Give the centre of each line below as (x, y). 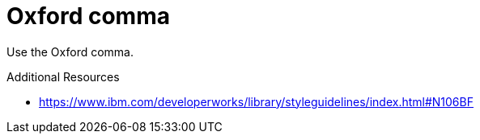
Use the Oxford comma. (70, 51)
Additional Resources (63, 76)
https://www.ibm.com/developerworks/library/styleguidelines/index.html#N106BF (256, 101)
